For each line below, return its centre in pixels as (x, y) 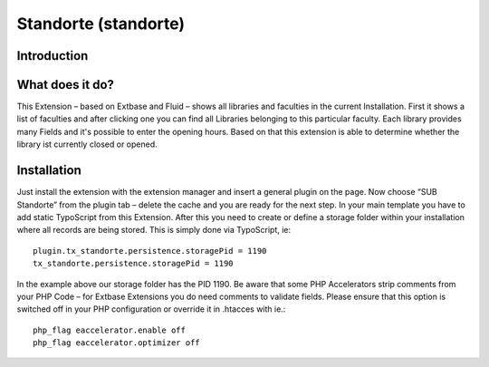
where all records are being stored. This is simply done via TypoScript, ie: (154, 230)
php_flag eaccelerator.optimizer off (117, 343)
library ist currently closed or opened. (87, 144)
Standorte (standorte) (101, 24)
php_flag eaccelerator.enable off (109, 330)
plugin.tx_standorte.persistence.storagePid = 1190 (150, 251)
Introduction (53, 56)
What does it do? (66, 85)
